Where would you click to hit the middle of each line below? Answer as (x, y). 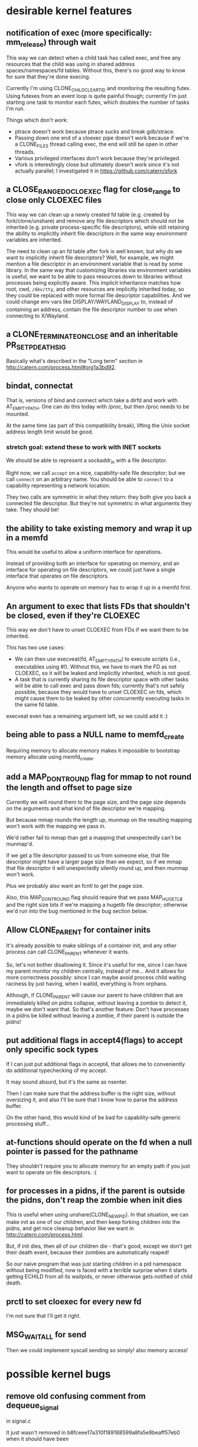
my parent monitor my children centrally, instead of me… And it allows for (95, 971)
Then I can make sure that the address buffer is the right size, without (91, 1093)
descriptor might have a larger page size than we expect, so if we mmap (94, 862)
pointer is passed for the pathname (72, 1152)
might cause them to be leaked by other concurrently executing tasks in (102, 698)
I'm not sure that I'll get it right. (43, 1316)
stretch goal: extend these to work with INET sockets (84, 447)
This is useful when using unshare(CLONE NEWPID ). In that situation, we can (98, 1215)
